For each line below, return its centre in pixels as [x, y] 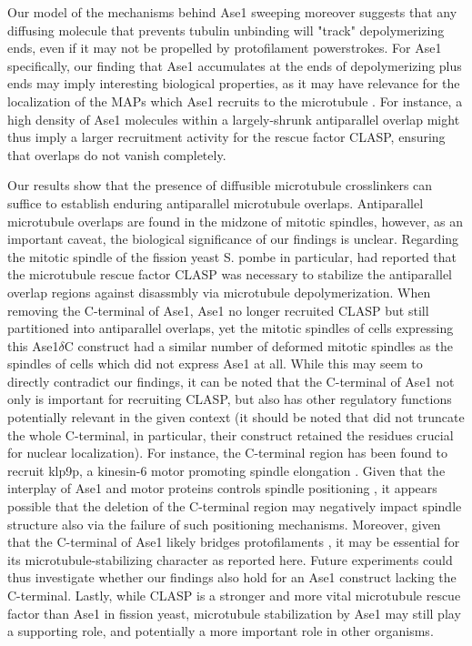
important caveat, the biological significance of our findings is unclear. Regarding [233, 239]
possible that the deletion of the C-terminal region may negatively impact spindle [235, 506]
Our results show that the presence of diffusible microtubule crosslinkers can [220, 185]
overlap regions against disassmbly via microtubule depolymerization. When [219, 292]
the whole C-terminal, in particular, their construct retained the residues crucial [231, 434]
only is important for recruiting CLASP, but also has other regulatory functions [230, 399]
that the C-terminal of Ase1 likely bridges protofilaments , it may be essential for [234, 542]
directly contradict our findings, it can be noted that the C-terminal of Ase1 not [231, 381]
